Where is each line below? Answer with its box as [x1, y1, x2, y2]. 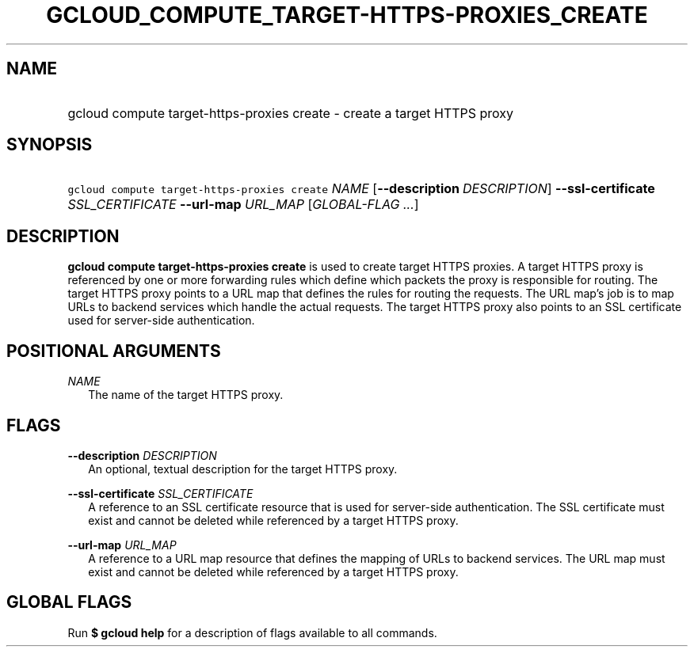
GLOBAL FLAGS [6, 592, 132, 613]
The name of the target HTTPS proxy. [88, 388, 284, 402]
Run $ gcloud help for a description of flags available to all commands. [67, 625, 437, 640]
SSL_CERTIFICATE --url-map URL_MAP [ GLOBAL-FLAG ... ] [67, 196, 419, 213]
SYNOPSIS [6, 135, 93, 155]
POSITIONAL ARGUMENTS [6, 340, 221, 361]
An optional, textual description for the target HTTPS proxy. [88, 461, 398, 476]
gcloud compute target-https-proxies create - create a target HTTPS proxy [67, 104, 514, 121]
